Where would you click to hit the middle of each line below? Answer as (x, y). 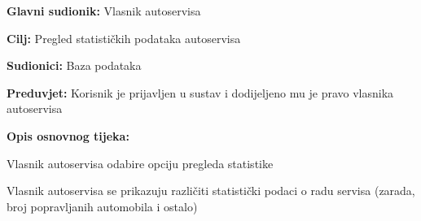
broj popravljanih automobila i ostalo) (102, 206)
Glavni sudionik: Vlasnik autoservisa (104, 11)
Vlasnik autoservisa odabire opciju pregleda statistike (140, 163)
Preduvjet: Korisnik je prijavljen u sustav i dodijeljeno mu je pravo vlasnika (200, 92)
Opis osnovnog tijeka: (68, 135)
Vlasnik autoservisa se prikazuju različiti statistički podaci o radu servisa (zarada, (211, 191)
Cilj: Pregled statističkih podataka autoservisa (124, 38)
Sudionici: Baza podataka (74, 65)
